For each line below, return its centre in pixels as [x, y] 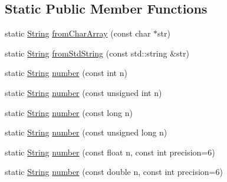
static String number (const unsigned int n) [83, 92]
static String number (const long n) [69, 112]
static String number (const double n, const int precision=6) [114, 172]
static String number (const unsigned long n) [86, 132]
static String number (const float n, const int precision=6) [110, 152]
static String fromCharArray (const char [78, 33]
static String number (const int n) [66, 73]
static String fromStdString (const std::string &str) [97, 53]
